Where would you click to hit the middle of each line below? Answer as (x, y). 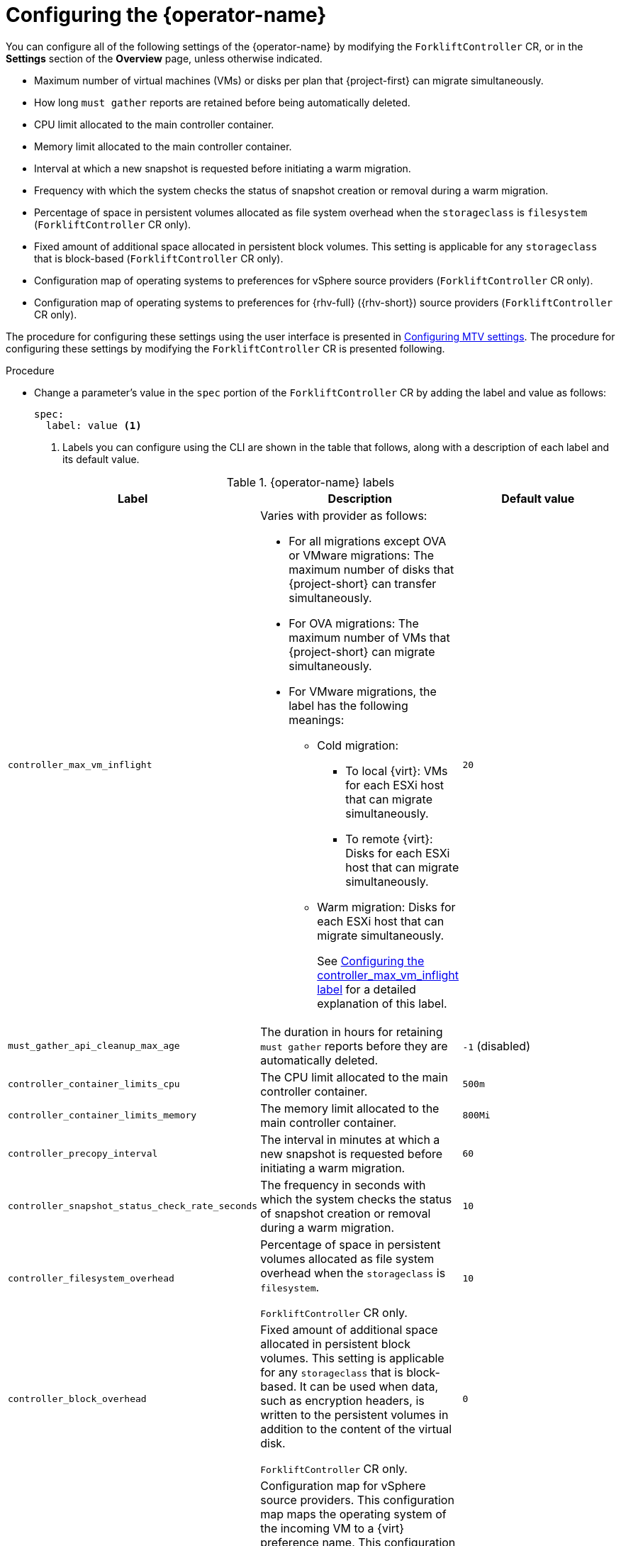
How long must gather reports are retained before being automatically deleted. (222, 102)
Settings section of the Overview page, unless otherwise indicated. (164, 58)
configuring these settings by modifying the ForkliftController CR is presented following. (225, 348)
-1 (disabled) (496, 1046)
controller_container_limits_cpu (94, 1084)
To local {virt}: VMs (397, 771)
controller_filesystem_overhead (91, 1279)
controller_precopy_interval (83, 1154)
